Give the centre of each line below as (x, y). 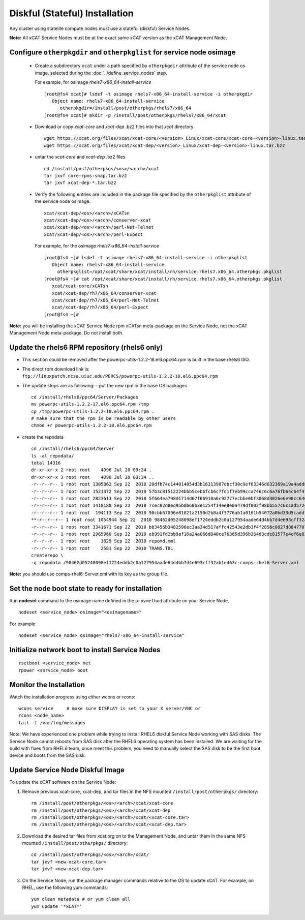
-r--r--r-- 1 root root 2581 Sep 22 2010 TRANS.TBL (102, 548)
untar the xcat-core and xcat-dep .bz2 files (80, 157)
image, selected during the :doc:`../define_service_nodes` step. (101, 73)
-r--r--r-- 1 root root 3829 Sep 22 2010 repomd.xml (104, 541)
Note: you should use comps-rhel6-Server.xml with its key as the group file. (89, 574)
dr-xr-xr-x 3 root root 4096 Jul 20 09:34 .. (93, 477)
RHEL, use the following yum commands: (65, 887)
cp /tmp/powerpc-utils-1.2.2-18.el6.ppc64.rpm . (93, 411)
